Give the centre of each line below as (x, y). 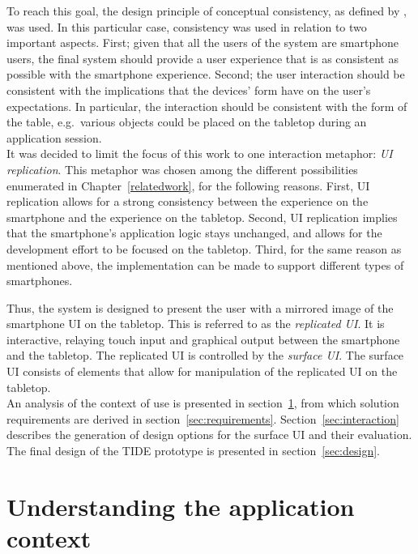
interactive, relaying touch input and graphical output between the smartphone (203, 339)
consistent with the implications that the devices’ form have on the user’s (189, 89)
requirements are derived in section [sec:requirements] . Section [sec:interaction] (203, 418)
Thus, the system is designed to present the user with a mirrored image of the (200, 307)
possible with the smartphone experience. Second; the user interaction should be (206, 74)
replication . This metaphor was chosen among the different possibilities (182, 169)
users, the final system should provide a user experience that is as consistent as (203, 58)
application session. (54, 137)
